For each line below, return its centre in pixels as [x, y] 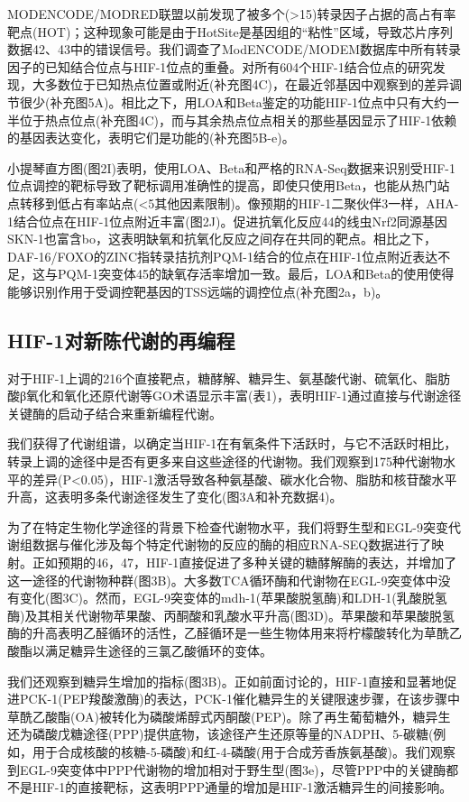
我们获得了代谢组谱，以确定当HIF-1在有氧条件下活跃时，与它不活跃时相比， [232, 443]
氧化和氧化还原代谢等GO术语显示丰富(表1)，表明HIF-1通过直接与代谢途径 [244, 396]
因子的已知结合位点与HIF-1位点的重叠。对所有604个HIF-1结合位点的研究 [220, 66]
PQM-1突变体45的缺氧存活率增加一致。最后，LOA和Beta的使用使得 [256, 274]
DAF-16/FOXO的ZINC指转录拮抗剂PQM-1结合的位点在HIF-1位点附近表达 [223, 256]
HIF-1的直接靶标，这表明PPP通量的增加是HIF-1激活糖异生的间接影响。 [242, 787]
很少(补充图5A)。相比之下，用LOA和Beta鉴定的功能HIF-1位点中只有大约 [233, 101]
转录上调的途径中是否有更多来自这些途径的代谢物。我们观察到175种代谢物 [225, 461]
